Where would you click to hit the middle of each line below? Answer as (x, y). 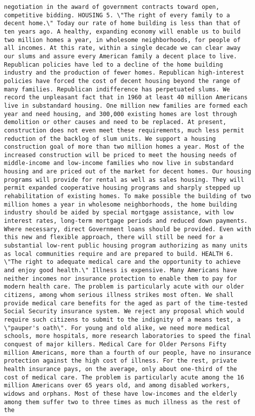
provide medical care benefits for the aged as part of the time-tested (126, 303)
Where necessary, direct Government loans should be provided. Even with (128, 229)
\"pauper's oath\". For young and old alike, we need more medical (117, 328)
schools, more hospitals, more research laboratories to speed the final (128, 336)
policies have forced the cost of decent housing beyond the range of (122, 81)
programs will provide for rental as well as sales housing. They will (124, 180)
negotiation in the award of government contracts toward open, (112, 7)
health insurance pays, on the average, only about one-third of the (121, 369)
